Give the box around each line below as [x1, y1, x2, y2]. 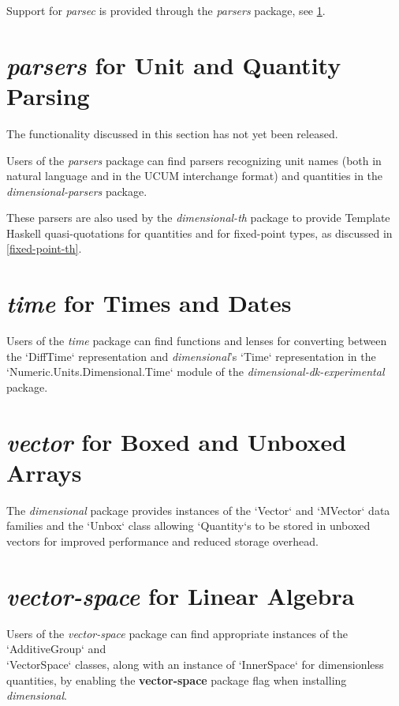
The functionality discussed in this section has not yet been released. [6, 125, 338, 141]
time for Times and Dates [6, 287, 292, 320]
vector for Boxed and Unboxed [6, 425, 347, 458]
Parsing [6, 79, 90, 111]
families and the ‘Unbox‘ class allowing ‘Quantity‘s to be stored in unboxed [6, 517, 371, 534]
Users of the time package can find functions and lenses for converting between [6, 332, 387, 349]
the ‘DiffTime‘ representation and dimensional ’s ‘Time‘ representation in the [6, 347, 376, 364]
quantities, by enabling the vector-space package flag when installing [6, 671, 347, 688]
